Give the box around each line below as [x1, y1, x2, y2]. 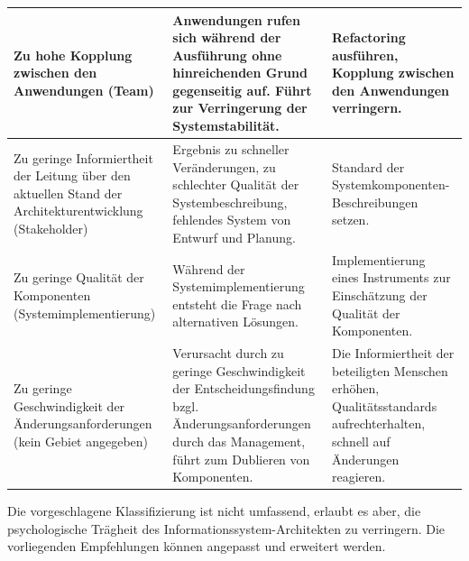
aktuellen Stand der [14, 183, 123, 202]
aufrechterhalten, [331, 414, 426, 433]
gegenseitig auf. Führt [172, 80, 312, 99]
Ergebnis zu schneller [172, 139, 290, 158]
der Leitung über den [14, 166, 131, 185]
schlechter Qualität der [172, 175, 299, 194]
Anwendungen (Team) [14, 80, 154, 99]
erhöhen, [331, 379, 380, 398]
